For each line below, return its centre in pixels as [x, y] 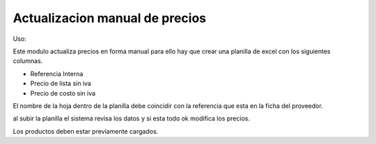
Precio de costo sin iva [63, 93]
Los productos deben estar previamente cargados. [86, 131]
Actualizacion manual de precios [110, 18]
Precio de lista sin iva [61, 84]
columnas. [28, 61]
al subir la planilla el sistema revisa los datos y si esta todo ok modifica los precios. [132, 118]
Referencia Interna [57, 73]
